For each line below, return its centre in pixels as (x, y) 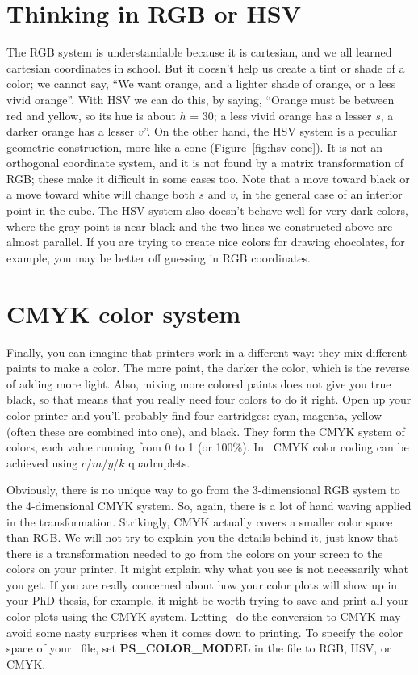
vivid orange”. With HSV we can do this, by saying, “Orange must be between (201, 99)
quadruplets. (159, 462)
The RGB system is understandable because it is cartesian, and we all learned (199, 52)
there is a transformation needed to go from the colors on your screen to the (195, 553)
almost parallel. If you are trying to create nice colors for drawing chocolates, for (206, 242)
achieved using (42, 462)
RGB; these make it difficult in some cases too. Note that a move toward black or (208, 178)
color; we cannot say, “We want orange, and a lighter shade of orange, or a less (201, 84)
